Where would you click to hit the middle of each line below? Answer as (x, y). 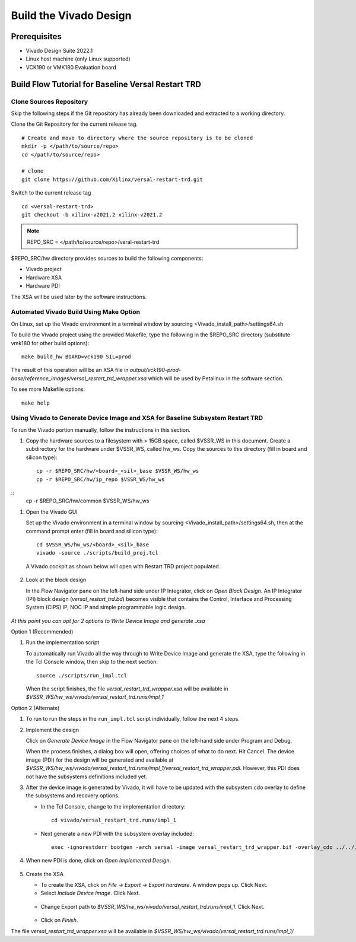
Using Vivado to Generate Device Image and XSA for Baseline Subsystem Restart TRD (137, 418)
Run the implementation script (63, 642)
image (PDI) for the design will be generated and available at (100, 760)
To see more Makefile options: (48, 389)
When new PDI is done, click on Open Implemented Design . (98, 861)
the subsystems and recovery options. (73, 795)
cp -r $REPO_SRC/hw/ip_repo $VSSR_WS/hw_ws (101, 479)
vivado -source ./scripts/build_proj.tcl (97, 553)
